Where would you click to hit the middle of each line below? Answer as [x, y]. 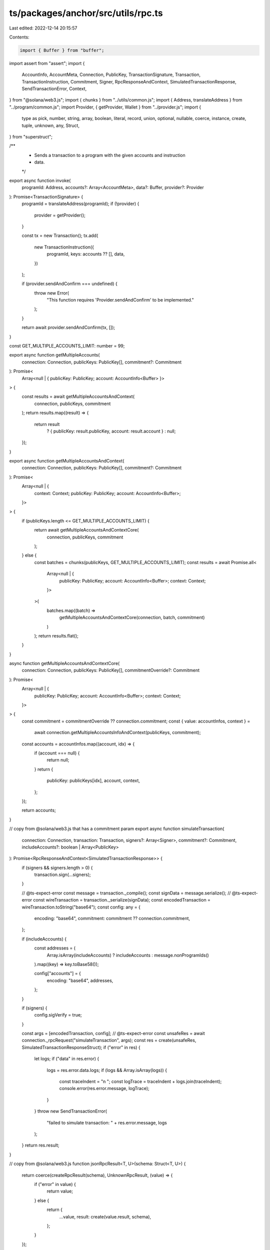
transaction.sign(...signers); [62, 874]
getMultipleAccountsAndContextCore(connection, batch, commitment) [132, 617]
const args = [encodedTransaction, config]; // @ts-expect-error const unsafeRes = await [113, 1033]
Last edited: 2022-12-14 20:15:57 [43, 28]
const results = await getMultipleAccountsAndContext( [78, 396]
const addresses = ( [55, 948]
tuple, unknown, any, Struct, [51, 125]
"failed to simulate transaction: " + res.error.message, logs [107, 1122]
